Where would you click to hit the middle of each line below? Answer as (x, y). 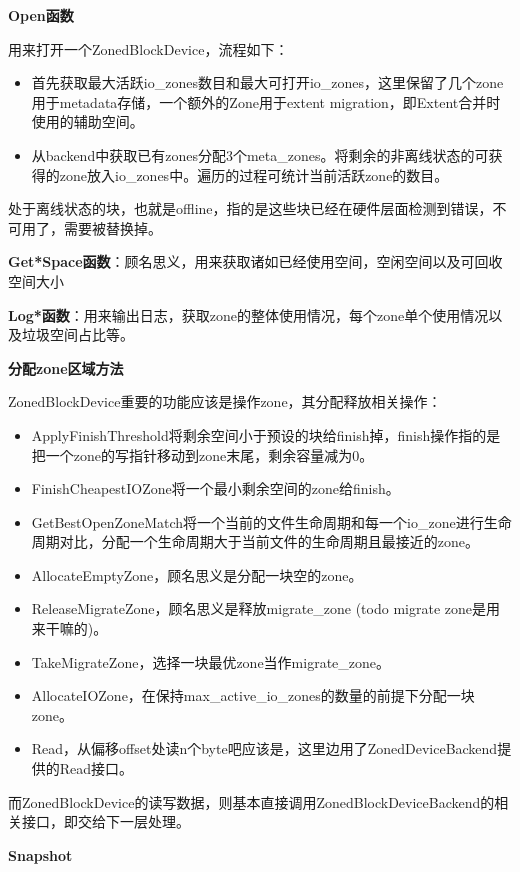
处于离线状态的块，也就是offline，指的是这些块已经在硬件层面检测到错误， (250, 208)
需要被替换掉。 (112, 227)
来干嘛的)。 (69, 628)
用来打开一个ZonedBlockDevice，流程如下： (148, 48)
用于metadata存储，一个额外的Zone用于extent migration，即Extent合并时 (266, 101)
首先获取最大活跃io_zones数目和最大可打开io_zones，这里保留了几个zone (267, 82)
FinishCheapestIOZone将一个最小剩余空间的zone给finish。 (215, 488)
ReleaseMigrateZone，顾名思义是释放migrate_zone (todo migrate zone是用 (265, 608)
